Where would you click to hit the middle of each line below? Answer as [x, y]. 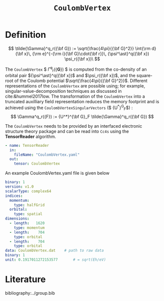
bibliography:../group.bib [30, 293]
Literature [25, 280]
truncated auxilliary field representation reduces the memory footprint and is [82, 102]
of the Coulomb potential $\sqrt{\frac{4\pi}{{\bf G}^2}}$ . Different [81, 81]
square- [144, 76]
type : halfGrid [29, 205]
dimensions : [17, 219]
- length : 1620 [27, 223]
